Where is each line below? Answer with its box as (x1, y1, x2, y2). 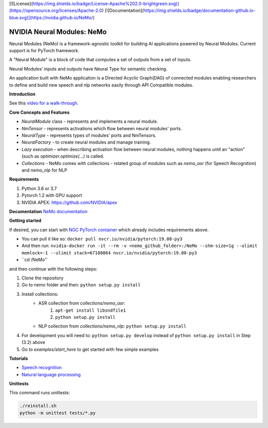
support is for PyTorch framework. (9, 48, 79, 54)
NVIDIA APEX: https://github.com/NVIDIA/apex (21, 199, 118, 205)
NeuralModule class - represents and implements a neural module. (21, 118, 158, 124)
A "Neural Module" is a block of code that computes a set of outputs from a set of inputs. (9, 57, 192, 63)
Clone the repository (21, 275, 64, 281)
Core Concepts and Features (9, 109, 69, 115)
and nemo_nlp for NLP (21, 167, 67, 173)
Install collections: (21, 291, 59, 297)
